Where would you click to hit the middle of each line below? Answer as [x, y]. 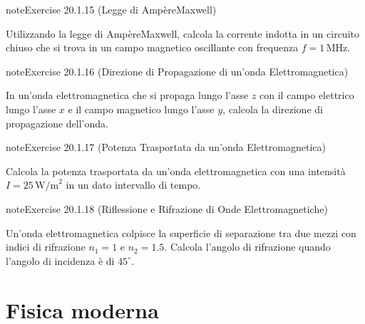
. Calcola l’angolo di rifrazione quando [247, 247]
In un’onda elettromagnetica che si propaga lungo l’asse [127, 95]
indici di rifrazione [46, 247]
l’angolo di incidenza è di [60, 260]
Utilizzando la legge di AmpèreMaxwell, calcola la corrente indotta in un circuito [182, 33]
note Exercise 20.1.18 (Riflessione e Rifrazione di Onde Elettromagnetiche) [167, 208]
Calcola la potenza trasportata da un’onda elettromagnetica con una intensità [176, 171]
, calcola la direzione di [273, 109]
